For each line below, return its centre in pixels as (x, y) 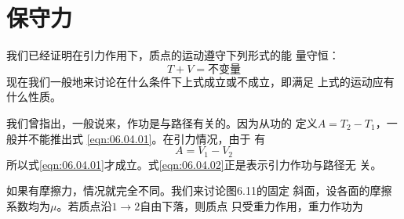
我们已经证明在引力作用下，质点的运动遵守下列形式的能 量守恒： (173, 55)
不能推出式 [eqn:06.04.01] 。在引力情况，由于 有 (147, 138)
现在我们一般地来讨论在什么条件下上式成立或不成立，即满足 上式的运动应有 (200, 81)
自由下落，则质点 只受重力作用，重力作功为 (251, 205)
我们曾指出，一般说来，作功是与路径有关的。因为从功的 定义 (162, 122)
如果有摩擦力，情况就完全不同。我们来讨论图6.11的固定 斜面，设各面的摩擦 (199, 190)
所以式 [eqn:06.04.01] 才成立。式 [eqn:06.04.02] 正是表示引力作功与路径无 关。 (194, 164)
